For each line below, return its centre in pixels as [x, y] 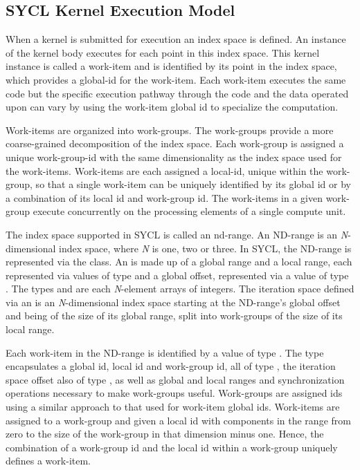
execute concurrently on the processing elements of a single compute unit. [189, 211]
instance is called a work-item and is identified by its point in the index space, [171, 66]
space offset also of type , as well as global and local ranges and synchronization [175, 379]
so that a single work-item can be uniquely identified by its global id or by [193, 184]
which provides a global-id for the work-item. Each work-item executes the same [176, 79]
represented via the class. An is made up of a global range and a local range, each [179, 262]
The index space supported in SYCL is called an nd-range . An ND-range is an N [177, 234]
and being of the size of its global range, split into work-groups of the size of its [174, 316]
